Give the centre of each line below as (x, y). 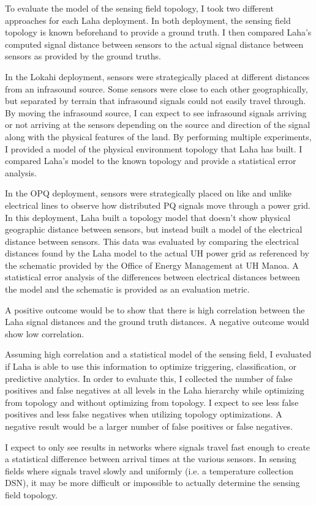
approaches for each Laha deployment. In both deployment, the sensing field (148, 20)
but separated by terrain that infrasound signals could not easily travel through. (156, 101)
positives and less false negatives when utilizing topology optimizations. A (144, 414)
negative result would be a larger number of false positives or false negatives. (149, 426)
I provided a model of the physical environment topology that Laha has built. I (154, 148)
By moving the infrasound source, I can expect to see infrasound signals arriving (156, 112)
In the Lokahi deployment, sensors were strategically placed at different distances (157, 76)
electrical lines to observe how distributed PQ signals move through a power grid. (158, 205)
